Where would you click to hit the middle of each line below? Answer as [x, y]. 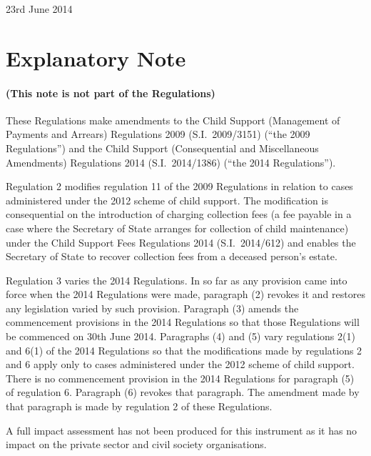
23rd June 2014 [39, 9]
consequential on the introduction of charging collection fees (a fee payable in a [179, 214]
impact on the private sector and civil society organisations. [136, 444]
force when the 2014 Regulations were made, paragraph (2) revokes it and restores [185, 294]
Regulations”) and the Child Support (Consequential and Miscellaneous [162, 148]
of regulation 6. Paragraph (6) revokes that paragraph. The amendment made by [183, 392]
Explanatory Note [96, 58]
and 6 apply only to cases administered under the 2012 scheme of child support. [180, 364]
